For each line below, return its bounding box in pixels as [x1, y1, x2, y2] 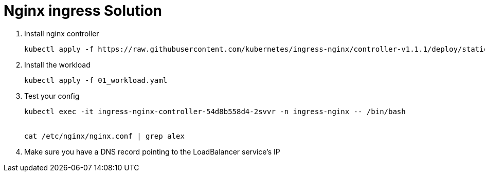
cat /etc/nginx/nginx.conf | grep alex [24, 131, 185, 140]
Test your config [24, 91, 80, 100]
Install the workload [24, 60, 91, 69]
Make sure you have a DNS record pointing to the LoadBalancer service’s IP [24, 147, 280, 156]
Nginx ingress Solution [4, 2, 162, 19]
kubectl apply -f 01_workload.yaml [24, 76, 168, 84]
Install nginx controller [24, 29, 99, 38]
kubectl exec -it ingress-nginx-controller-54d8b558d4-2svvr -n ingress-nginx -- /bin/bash [24, 107, 406, 116]
